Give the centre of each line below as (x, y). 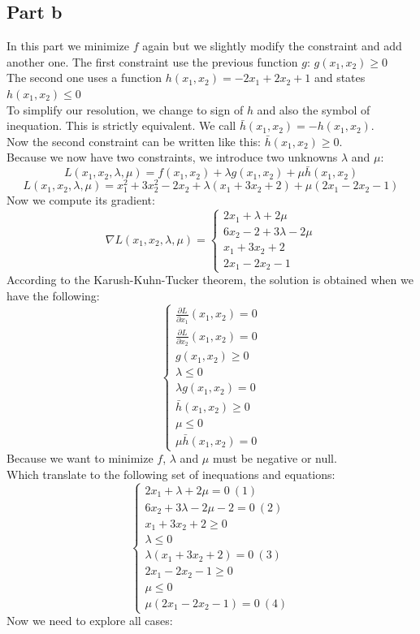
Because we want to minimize (80, 458)
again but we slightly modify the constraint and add (272, 46)
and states (340, 78)
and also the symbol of (314, 109)
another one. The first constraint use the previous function (152, 61)
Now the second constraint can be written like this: (134, 141)
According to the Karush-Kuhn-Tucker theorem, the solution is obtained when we (210, 280)
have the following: (53, 296)
